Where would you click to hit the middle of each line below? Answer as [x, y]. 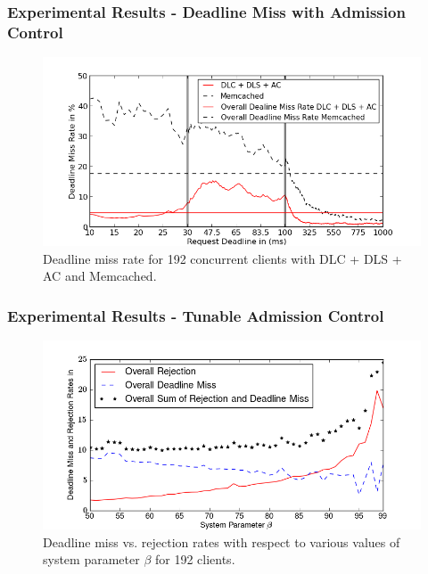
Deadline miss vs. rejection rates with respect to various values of [222, 541]
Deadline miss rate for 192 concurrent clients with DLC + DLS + [222, 258]
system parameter [91, 559]
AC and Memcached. [100, 276]
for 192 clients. [195, 559]
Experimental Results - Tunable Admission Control [196, 315]
